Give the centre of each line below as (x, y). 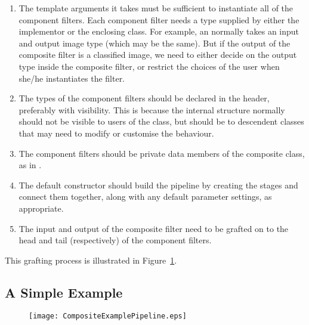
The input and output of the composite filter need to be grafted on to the (154, 228)
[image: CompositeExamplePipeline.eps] (108, 316)
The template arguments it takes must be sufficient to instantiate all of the (156, 8)
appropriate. (41, 208)
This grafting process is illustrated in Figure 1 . (91, 260)
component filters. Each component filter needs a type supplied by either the (159, 19)
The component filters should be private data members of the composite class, (162, 153)
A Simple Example (64, 292)
